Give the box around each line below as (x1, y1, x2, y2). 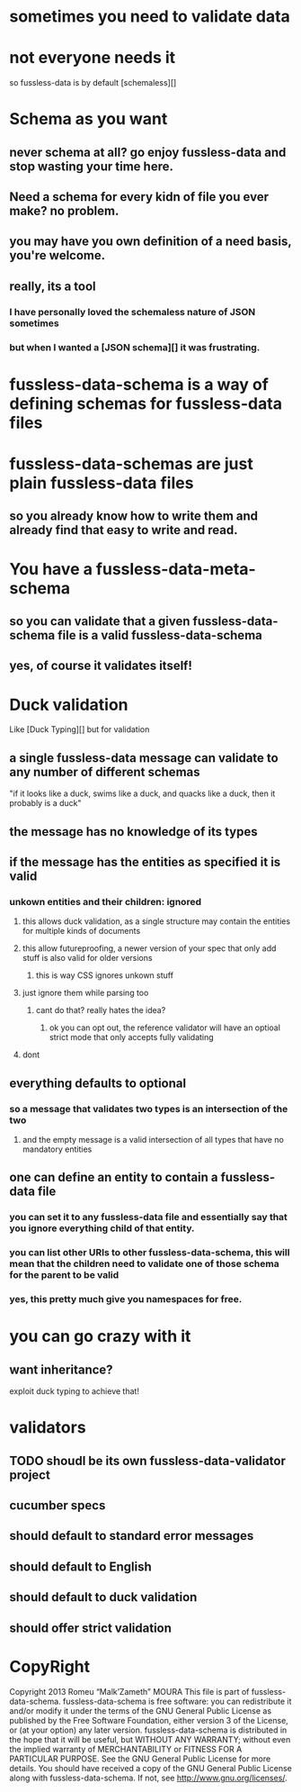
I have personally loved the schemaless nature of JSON (9, 305, 256, 318)
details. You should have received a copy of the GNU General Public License (9, 1762, 292, 1773)
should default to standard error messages (9, 1528, 254, 1543)
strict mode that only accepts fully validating (49, 1032, 214, 1043)
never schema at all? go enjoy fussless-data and (9, 144, 287, 159)
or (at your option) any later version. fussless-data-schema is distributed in (9, 1724, 288, 1735)
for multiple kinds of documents (22, 926, 141, 937)
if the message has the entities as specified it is (9, 854, 281, 870)
